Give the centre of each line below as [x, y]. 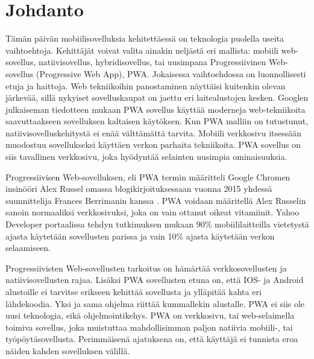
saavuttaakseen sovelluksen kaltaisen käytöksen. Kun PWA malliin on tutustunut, [157, 121]
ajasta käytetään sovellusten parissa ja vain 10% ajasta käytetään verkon [140, 236]
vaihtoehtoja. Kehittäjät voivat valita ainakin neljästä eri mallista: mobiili [142, 50]
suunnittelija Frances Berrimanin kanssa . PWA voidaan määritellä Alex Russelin [156, 200]
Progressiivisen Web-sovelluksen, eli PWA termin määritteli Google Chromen [148, 176]
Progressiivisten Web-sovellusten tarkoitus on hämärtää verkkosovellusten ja [146, 268]
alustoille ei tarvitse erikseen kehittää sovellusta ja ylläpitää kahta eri [133, 291]
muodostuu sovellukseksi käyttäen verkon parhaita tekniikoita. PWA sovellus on [153, 145]
